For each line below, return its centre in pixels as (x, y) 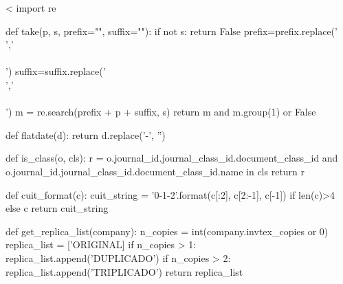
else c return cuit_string (57, 208)
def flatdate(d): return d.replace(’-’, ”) (86, 134)
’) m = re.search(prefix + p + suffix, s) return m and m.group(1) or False (161, 112)
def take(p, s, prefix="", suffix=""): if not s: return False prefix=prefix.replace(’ (171, 31)
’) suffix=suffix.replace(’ (56, 71)
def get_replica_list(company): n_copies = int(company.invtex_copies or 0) (167, 231)
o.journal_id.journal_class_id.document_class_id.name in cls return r (155, 171)
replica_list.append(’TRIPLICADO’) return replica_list (124, 271)
